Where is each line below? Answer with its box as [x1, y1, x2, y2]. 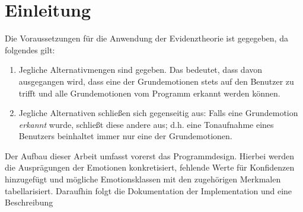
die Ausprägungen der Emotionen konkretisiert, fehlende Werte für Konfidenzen [5, 161, 295, 174]
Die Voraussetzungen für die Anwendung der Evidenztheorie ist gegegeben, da [5, 32, 288, 44]
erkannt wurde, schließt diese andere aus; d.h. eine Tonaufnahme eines [18, 118, 274, 130]
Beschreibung [5, 196, 53, 208]
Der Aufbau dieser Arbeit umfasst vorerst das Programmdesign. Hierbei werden [5, 149, 295, 162]
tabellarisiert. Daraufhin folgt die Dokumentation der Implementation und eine [5, 184, 292, 197]
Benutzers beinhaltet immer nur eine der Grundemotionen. [18, 130, 232, 142]
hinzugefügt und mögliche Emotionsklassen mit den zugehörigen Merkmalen [5, 173, 281, 185]
